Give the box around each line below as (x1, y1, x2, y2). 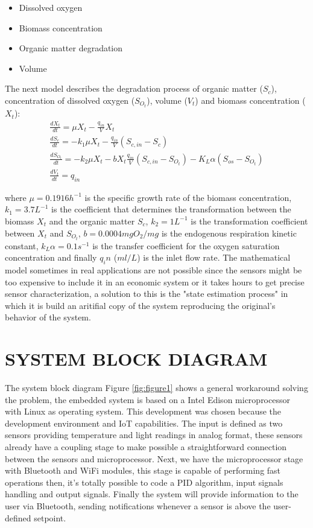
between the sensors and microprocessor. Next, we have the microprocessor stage (5, 452, 303, 465)
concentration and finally (5, 251, 97, 264)
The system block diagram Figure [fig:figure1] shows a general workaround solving (5, 381, 308, 394)
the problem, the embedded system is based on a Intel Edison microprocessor (5, 393, 290, 406)
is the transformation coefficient (191, 214, 308, 227)
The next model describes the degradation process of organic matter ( (5, 82, 263, 95)
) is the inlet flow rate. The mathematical (137, 251, 291, 264)
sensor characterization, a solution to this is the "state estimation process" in (5, 287, 288, 300)
